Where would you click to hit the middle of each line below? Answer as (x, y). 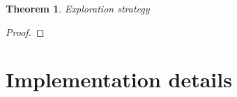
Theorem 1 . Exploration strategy (78, 8)
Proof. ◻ (25, 32)
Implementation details (119, 79)
